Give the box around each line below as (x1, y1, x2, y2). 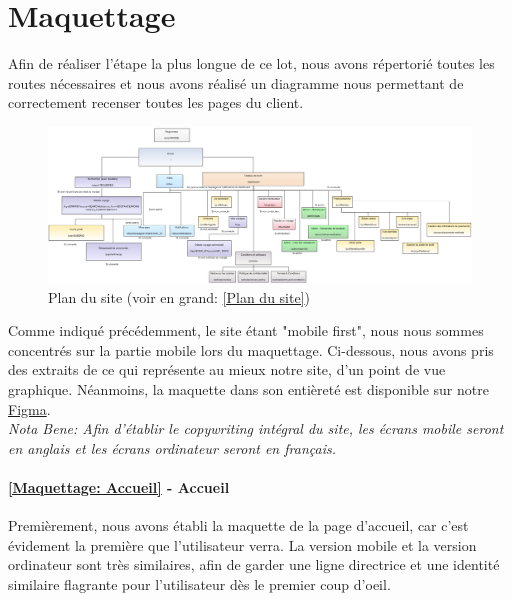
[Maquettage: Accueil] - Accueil (8, 476, 230, 497)
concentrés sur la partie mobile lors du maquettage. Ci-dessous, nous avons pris (8, 339, 494, 360)
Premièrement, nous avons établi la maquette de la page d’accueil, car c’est (8, 515, 469, 536)
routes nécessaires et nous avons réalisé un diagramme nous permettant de (8, 72, 464, 93)
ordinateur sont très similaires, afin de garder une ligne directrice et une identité (8, 554, 500, 575)
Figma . (8, 398, 51, 419)
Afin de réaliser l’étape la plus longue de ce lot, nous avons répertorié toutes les (8, 53, 495, 74)
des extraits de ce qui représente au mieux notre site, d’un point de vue (8, 359, 446, 380)
